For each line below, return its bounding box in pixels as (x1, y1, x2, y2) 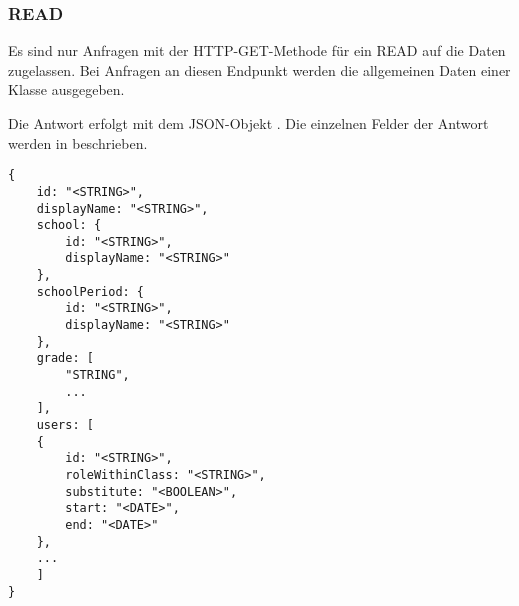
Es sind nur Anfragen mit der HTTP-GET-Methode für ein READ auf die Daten (8, 40, 506, 61)
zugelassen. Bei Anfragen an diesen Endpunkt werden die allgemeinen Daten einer (8, 59, 511, 80)
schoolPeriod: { (36, 284, 145, 299)
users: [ (36, 418, 94, 433)
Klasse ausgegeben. (8, 79, 125, 100)
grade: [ (36, 351, 94, 366)
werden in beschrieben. (8, 132, 148, 153)
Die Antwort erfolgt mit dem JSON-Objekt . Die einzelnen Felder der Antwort (8, 113, 489, 133)
